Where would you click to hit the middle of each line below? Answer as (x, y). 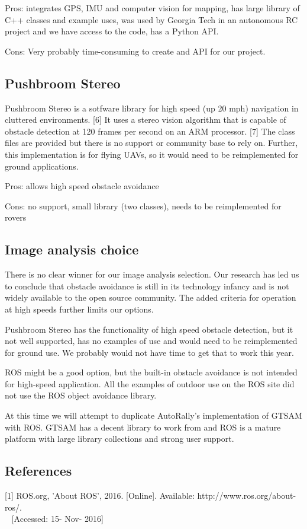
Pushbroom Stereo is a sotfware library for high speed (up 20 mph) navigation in (152, 108)
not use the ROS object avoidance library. (81, 395)
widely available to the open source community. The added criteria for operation (151, 297)
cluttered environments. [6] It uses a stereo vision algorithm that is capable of (146, 119)
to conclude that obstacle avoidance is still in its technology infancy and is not (147, 286)
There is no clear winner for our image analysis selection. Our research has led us (152, 274)
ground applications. (42, 166)
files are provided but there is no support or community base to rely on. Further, (151, 143)
